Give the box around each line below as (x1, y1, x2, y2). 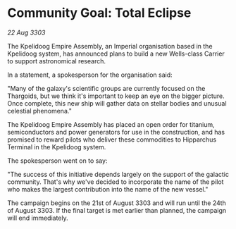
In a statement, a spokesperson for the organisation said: (7, 70, 173, 79)
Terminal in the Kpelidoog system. (7, 142, 106, 151)
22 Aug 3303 (7, 28, 46, 37)
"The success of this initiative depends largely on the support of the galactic (7, 170, 229, 178)
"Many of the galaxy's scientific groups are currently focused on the (7, 84, 206, 92)
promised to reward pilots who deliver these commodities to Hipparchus (7, 135, 217, 144)
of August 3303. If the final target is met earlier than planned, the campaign (7, 206, 227, 214)
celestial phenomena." (7, 106, 72, 115)
